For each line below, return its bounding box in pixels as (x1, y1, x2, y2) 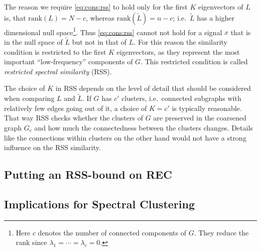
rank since (16, 237, 47, 247)
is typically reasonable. (172, 102, 242, 113)
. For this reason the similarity (134, 37, 227, 47)
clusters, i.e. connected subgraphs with (121, 93, 241, 103)
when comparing (4, 93, 55, 103)
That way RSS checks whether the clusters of (4, 112, 143, 123)
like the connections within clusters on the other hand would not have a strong (4, 132, 246, 143)
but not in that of (72, 37, 127, 47)
